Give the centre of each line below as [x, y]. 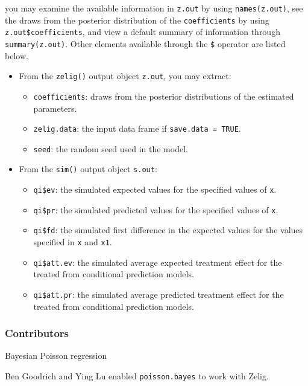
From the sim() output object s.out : [88, 169]
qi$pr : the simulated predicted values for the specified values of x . [156, 209]
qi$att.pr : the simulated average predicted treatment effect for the [159, 294]
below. [17, 55]
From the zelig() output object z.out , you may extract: [125, 76]
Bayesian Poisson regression [56, 355]
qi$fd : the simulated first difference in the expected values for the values [168, 230]
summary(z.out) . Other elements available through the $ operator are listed [145, 43]
